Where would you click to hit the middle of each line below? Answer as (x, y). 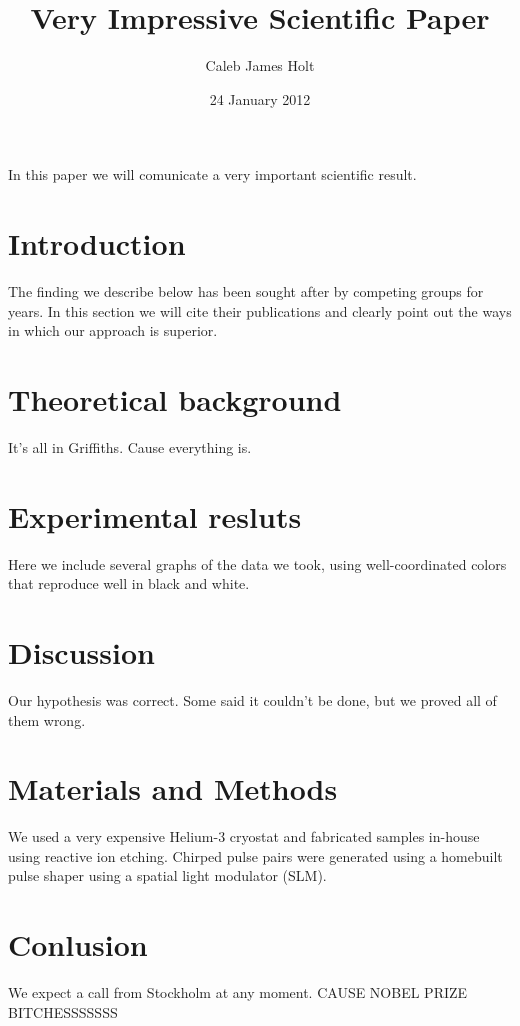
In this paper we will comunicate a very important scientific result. (212, 174)
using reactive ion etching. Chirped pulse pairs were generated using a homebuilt (255, 855)
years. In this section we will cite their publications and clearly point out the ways (260, 310)
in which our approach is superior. (113, 330)
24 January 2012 (260, 98)
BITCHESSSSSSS (63, 1011)
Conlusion (78, 944)
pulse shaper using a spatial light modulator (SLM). (167, 875)
